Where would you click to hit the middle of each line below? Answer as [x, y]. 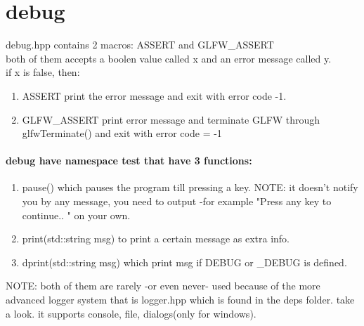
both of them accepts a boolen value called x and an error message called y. [169, 58]
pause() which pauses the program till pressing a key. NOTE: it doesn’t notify [190, 187]
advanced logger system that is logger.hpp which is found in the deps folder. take [180, 300]
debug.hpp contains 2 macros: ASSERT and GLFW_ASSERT [140, 45]
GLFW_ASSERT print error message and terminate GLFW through [171, 119]
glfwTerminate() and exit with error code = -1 [122, 133]
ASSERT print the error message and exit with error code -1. [154, 95]
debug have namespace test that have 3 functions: [129, 161]
